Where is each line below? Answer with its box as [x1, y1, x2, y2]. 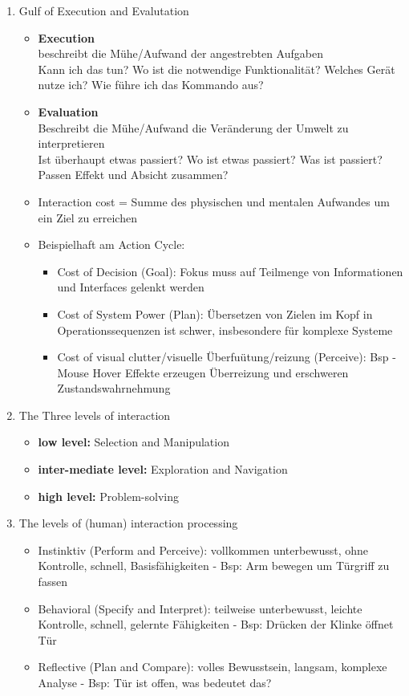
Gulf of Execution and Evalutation [18, 2, 189, 18]
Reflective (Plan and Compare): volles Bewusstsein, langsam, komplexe [38, 658, 387, 675]
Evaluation [38, 103, 99, 120]
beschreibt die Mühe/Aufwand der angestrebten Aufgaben [38, 45, 323, 62]
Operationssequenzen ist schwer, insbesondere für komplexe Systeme [57, 321, 393, 338]
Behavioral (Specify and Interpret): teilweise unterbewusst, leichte [38, 600, 362, 617]
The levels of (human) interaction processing [18, 515, 238, 531]
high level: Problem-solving [38, 487, 179, 504]
